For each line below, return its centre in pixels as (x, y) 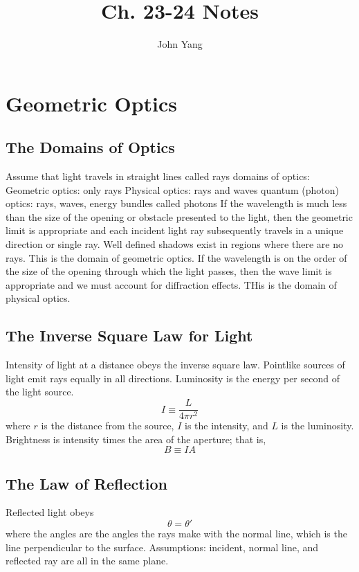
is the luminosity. (317, 426)
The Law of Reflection (86, 483)
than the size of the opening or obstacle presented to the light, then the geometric (179, 216)
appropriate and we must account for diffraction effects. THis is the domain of (171, 284)
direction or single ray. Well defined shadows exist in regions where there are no (174, 244)
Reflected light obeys (50, 512)
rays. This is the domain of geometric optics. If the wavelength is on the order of (176, 257)
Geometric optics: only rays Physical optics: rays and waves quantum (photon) (172, 189)
